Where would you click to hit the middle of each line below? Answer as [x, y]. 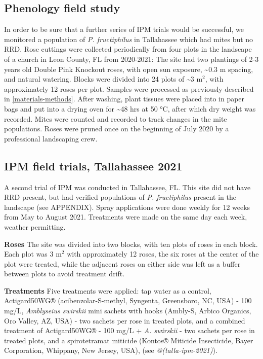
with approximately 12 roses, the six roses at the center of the [163, 254]
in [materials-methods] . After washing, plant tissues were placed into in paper [124, 99]
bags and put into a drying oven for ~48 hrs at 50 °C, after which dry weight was [130, 108]
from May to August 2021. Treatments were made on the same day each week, [126, 217]
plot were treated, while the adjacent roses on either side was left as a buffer [122, 263]
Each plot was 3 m [33, 254]
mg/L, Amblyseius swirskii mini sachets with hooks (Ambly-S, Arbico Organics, [128, 311]
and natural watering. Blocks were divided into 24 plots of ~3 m [103, 79]
